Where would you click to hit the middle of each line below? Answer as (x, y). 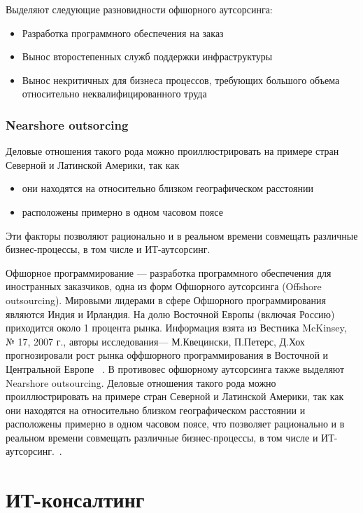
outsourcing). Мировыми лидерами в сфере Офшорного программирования (166, 300)
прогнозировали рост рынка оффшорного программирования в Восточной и (167, 355)
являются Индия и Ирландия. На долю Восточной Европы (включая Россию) (170, 314)
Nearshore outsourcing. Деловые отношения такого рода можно (141, 382)
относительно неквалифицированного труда (114, 94)
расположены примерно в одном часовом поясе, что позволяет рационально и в (175, 424)
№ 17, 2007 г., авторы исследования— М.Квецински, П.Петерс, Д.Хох (155, 341)
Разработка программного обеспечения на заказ (123, 33)
